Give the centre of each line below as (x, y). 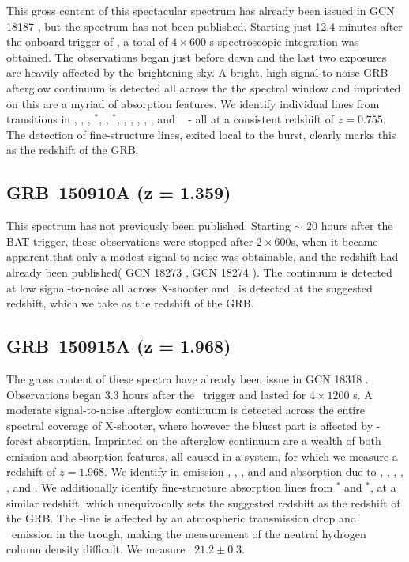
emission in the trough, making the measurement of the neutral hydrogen (189, 533)
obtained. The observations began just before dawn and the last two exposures (197, 57)
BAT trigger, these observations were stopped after (130, 241)
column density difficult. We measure (96, 549)
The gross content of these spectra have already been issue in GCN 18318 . (188, 378)
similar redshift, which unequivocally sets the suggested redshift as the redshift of (203, 502)
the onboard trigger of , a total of (87, 41)
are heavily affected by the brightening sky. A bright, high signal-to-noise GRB (197, 72)
